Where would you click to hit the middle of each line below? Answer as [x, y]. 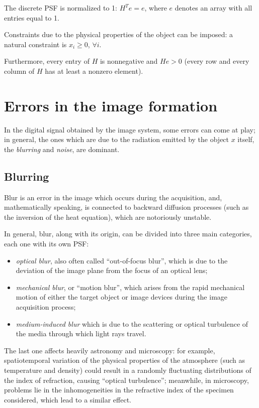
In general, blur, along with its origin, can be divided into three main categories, [128, 234]
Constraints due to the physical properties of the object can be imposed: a [119, 34]
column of [19, 71]
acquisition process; [46, 307]
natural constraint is [35, 44]
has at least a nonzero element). [94, 71]
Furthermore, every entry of [47, 61]
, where [156, 8]
